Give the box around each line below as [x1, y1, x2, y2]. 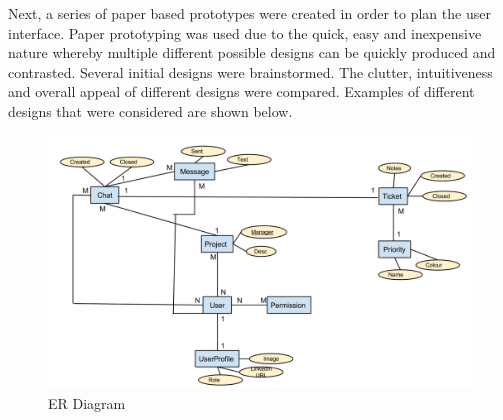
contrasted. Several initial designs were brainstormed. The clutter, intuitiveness [8, 61, 493, 82]
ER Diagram [48, 392, 126, 413]
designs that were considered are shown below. [8, 100, 293, 121]
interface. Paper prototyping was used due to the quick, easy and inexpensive [8, 22, 482, 43]
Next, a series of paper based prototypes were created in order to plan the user [8, 3, 491, 23]
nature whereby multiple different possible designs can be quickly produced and [8, 42, 496, 63]
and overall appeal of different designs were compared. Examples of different [8, 81, 475, 102]
